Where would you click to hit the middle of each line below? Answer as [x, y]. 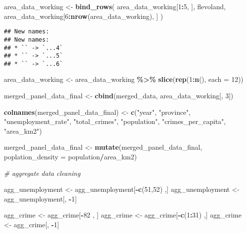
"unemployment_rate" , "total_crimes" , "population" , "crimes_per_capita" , [115, 121]
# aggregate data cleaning [42, 173]
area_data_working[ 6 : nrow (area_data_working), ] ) [84, 16]
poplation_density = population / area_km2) [70, 157]
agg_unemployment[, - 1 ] [41, 198]
